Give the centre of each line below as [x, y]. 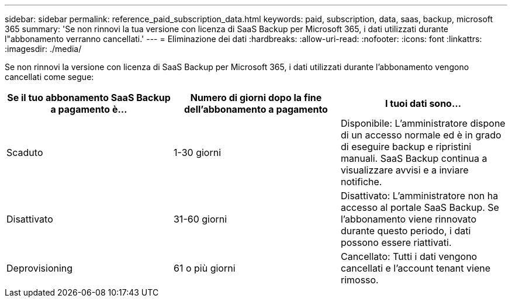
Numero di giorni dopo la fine [256, 98]
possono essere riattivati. [396, 242]
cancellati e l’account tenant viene [415, 268]
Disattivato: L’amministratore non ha [419, 196]
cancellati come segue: [49, 77]
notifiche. [361, 182]
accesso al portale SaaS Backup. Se [420, 207]
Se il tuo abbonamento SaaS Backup [89, 98]
